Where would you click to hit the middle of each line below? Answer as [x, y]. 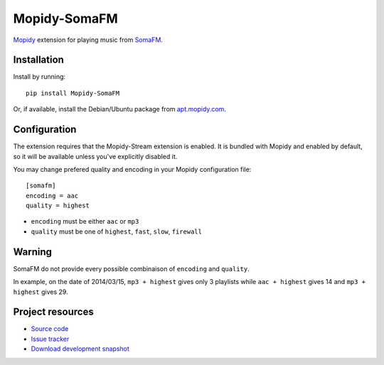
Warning [33, 252]
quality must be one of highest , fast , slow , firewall [117, 231]
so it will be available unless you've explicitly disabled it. [95, 156]
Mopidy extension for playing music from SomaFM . [88, 40]
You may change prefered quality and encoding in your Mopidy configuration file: [132, 169]
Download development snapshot [80, 349]
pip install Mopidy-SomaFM [73, 93]
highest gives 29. [41, 292]
